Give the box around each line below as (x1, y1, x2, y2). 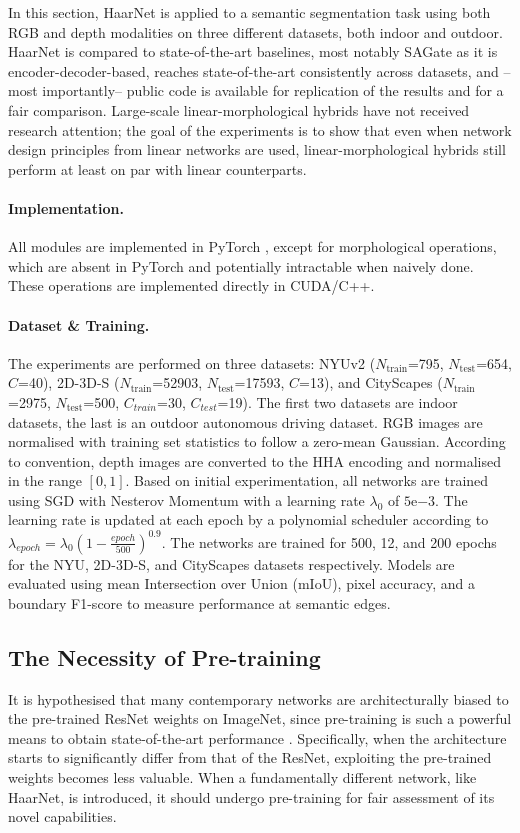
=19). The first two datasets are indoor (217, 391, 458, 412)
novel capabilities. (8, 806, 117, 827)
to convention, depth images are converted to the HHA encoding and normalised (8, 450, 501, 471)
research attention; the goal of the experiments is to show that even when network (8, 119, 512, 140)
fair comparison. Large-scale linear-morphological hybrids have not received (8, 99, 470, 120)
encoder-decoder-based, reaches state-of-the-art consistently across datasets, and (8, 60, 499, 81)
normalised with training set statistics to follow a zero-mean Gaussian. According (8, 431, 506, 452)
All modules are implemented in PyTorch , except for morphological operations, (8, 236, 497, 257)
